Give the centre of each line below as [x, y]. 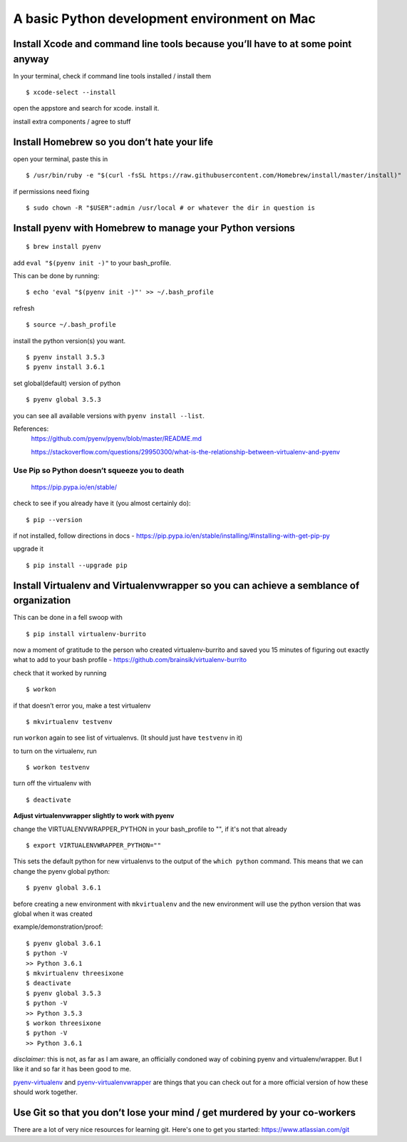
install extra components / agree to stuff [72, 121]
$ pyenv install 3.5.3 [66, 357]
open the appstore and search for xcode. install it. [86, 108]
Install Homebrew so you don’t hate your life [113, 142]
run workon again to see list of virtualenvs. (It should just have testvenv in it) [128, 738]
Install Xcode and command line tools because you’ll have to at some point [182, 44]
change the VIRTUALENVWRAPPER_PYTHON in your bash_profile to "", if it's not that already [150, 829]
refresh [24, 308]
